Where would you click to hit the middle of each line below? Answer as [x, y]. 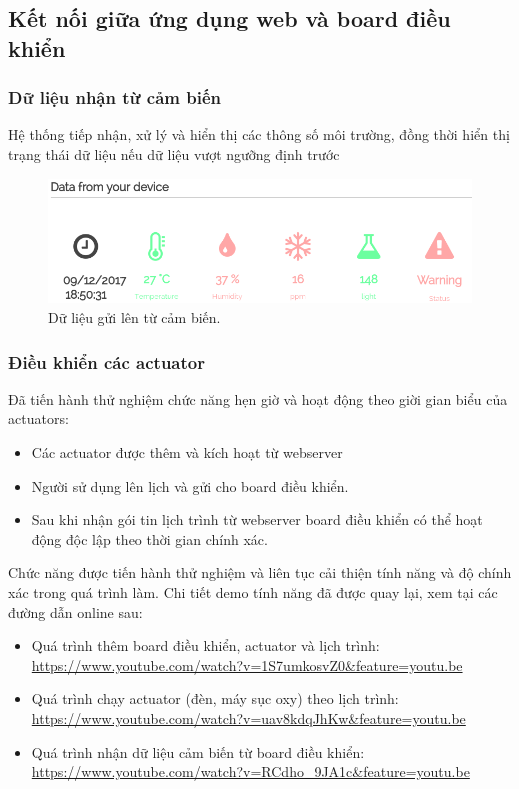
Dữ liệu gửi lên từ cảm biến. [134, 317]
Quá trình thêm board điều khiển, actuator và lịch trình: [205, 645]
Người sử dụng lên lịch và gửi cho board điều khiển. [190, 485]
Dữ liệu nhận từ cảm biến [114, 97]
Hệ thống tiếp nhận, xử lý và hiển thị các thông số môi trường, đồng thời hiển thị [259, 134]
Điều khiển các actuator [106, 361]
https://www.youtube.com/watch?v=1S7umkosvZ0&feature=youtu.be [247, 664]
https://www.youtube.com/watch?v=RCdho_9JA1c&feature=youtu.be [250, 771]
